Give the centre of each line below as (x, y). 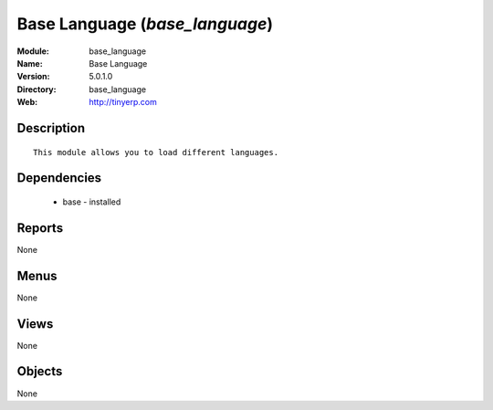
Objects (40, 371)
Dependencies (59, 178)
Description (51, 128)
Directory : (37, 89)
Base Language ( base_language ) (145, 24)
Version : (33, 77)
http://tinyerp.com (123, 102)
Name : (30, 63)
